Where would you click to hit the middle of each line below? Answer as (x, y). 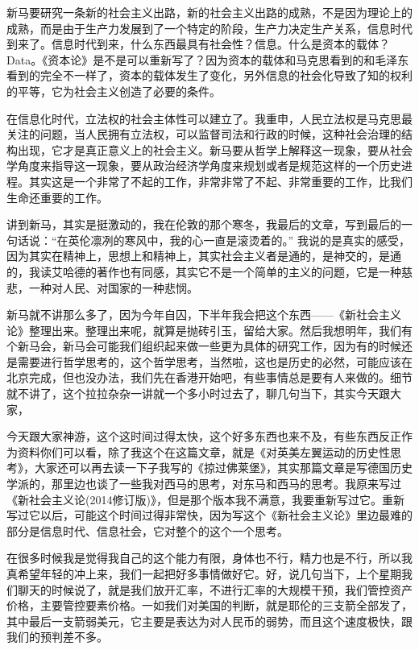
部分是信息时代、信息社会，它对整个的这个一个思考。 (147, 530)
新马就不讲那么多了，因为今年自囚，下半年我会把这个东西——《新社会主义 (204, 315)
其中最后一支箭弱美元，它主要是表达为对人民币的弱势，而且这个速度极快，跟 (209, 621)
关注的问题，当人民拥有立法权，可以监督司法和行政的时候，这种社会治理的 (204, 134)
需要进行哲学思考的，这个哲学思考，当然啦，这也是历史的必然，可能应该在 (215, 361)
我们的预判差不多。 (57, 637)
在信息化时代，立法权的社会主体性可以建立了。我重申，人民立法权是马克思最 (209, 118)
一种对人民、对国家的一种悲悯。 (113, 287)
